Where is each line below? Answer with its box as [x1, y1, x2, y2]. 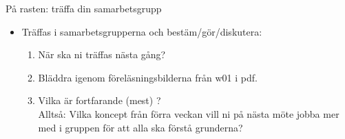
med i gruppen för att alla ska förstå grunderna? [38, 120, 243, 134]
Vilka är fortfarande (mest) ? [38, 93, 161, 108]
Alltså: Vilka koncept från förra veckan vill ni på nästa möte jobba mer [38, 106, 339, 121]
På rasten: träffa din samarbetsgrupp [6, 1, 162, 15]
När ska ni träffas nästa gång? [38, 47, 166, 62]
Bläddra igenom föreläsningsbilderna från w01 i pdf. [38, 70, 258, 84]
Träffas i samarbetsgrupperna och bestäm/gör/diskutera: [21, 24, 262, 38]
